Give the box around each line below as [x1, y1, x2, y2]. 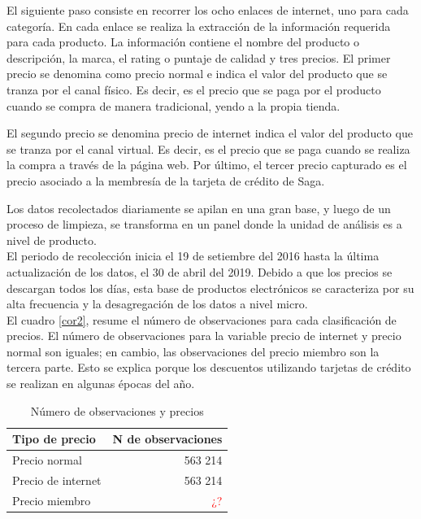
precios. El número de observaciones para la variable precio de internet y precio [7, 327, 401, 344]
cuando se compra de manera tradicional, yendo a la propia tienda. [7, 97, 341, 114]
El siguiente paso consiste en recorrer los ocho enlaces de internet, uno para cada [7, 2, 409, 18]
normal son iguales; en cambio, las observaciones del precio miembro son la [7, 342, 380, 360]
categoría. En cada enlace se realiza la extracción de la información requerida [7, 17, 391, 34]
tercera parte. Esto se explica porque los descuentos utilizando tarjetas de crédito [7, 359, 411, 376]
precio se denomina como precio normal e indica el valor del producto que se [7, 65, 388, 82]
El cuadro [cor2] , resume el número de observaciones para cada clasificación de [7, 311, 397, 328]
